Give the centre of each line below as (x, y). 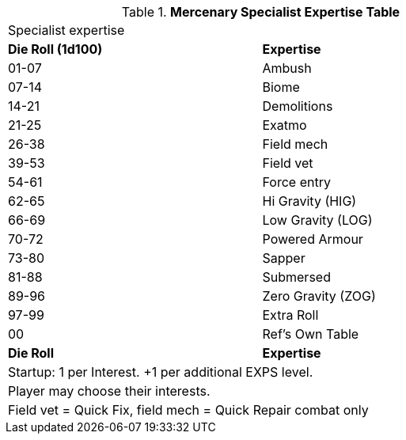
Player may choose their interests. (109, 391)
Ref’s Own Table (311, 334)
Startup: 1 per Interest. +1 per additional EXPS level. (161, 372)
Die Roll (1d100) (55, 49)
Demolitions (298, 106)
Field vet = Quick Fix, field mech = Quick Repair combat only (188, 410)
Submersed (296, 277)
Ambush (287, 68)
